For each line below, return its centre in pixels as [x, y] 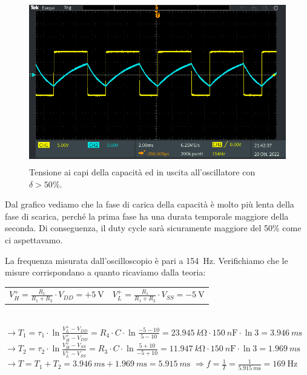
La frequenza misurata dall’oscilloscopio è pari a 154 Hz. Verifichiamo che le [147, 260]
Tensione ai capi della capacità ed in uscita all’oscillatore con [142, 171]
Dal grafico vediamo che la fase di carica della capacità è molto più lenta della [150, 204]
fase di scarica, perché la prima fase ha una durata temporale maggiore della [147, 216]
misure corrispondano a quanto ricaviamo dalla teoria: [105, 272]
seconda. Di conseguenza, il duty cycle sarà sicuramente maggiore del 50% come [153, 228]
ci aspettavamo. [34, 239]
